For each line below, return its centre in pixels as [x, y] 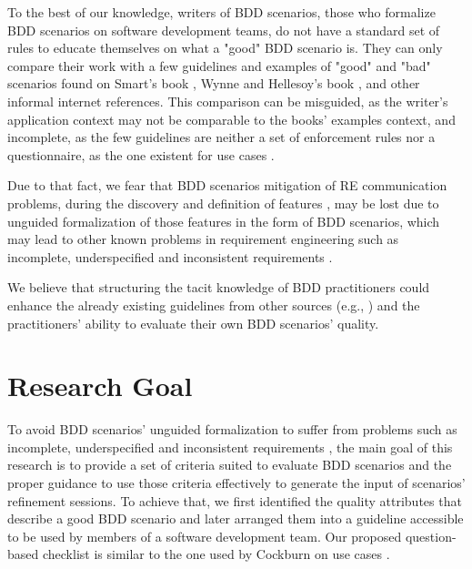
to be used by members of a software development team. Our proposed [205, 536]
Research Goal [100, 386]
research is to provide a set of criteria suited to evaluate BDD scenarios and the [230, 465]
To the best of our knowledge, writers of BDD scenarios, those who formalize [221, 12]
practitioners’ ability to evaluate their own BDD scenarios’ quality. [193, 323]
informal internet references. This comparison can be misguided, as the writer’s [228, 101]
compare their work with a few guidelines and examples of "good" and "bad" [219, 65]
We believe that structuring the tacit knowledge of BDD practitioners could [219, 287]
